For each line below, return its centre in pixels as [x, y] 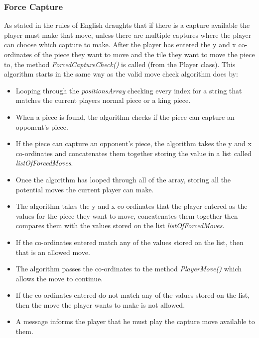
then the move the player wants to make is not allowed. [100, 304]
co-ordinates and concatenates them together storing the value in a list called [133, 153]
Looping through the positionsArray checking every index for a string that [129, 90]
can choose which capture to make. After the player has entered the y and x [120, 44]
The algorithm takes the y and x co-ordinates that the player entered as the [131, 206]
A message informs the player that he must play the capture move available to [135, 321]
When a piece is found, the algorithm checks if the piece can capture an [125, 117]
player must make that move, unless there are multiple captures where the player [128, 35]
